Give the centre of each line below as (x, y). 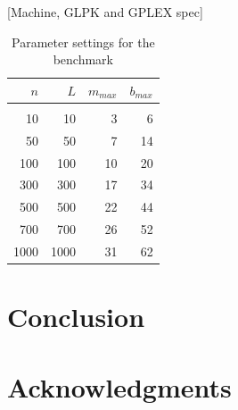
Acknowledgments (119, 386)
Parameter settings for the (83, 42)
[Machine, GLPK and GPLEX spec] (105, 12)
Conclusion (76, 317)
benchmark (83, 59)
